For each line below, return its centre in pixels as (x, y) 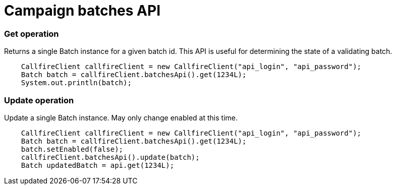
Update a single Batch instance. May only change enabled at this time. (121, 117)
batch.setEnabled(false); (72, 149)
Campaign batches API (82, 11)
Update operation (39, 100)
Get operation (32, 34)
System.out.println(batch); (76, 83)
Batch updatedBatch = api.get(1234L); (98, 165)
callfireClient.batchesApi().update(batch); (110, 157)
